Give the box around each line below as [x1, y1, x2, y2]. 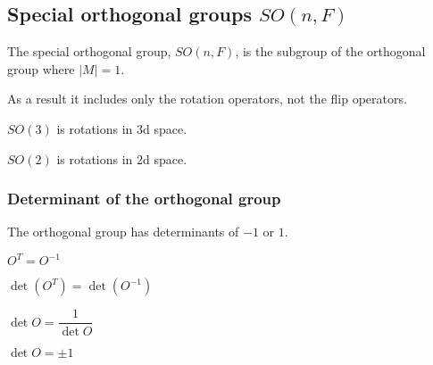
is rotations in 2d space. [56, 149, 187, 168]
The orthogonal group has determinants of [7, 222, 239, 241]
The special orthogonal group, [7, 42, 171, 61]
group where [7, 59, 75, 78]
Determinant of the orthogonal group [7, 187, 281, 210]
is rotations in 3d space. [56, 119, 187, 137]
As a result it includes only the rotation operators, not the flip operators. [7, 89, 407, 108]
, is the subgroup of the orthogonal [235, 42, 426, 61]
